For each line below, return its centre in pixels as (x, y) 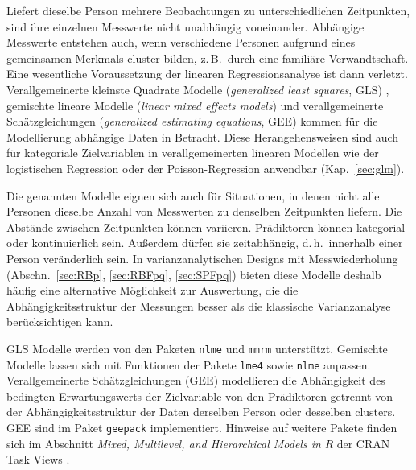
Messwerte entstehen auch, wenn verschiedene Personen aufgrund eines (181, 42)
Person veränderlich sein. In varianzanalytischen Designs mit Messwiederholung (202, 258)
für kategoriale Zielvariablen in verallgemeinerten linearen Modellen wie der (193, 153)
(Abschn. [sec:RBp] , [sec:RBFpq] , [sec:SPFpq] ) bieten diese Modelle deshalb (194, 274)
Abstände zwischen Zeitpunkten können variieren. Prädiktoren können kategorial (206, 227)
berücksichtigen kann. (60, 322)
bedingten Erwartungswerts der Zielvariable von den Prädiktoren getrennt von (200, 396)
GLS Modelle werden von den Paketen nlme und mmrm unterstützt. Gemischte (197, 348)
